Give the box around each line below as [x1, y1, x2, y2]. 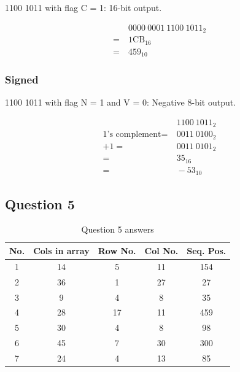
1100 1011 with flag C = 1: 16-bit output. [5, 1, 162, 14]
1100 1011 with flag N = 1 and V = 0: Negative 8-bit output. [5, 96, 236, 109]
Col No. [144, 244, 179, 257]
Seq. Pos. [187, 244, 226, 257]
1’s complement [103, 130, 161, 139]
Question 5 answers [81, 223, 154, 236]
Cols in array [33, 244, 90, 257]
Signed [5, 71, 39, 87]
